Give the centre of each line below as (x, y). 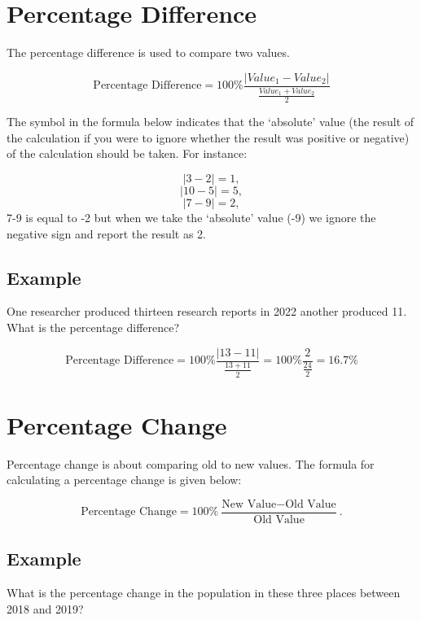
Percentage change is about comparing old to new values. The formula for (191, 463)
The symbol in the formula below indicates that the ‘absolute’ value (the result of (210, 122)
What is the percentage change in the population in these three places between (204, 593)
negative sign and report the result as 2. (106, 233)
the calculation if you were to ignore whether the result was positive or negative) (208, 137)
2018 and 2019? (45, 608)
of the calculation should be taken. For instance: (127, 153)
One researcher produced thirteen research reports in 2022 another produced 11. (207, 311)
